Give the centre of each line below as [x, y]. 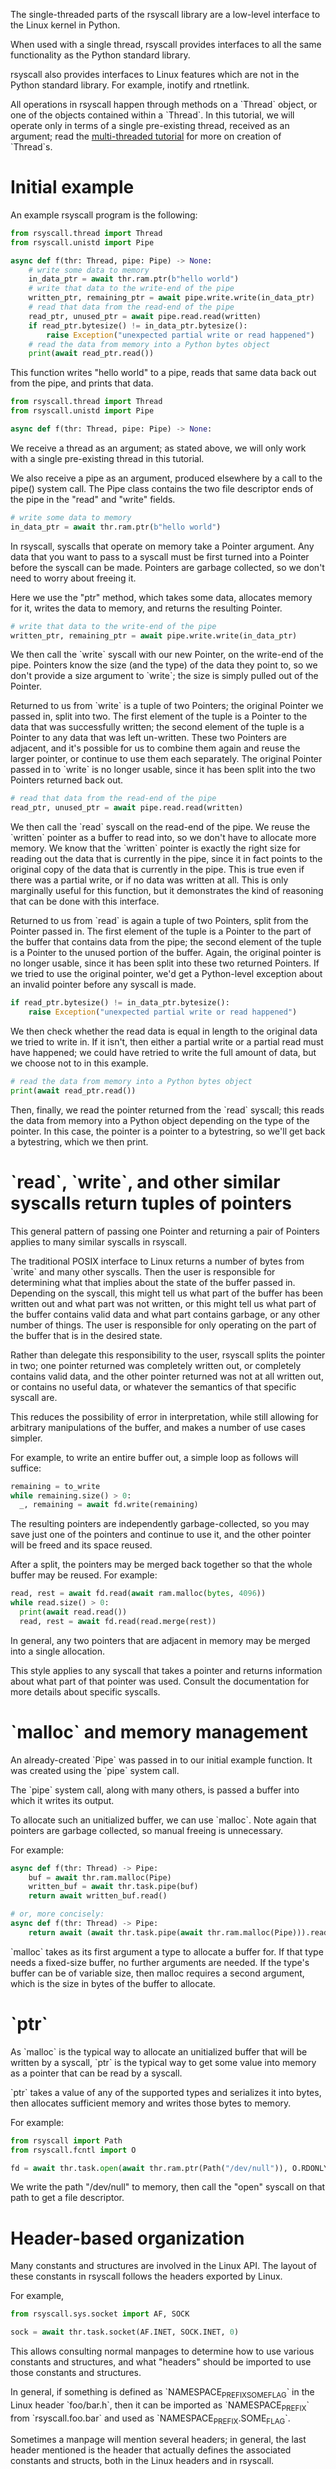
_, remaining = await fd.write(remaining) [109, 1505]
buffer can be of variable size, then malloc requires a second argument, [157, 1973]
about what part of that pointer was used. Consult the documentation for [160, 1681]
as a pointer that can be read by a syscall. [96, 2073]
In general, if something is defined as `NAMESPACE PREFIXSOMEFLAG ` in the [162, 2393]
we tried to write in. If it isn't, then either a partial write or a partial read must [167, 1041]
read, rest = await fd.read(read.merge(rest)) [118, 1621]
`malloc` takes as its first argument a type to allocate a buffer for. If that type [167, 1951]
